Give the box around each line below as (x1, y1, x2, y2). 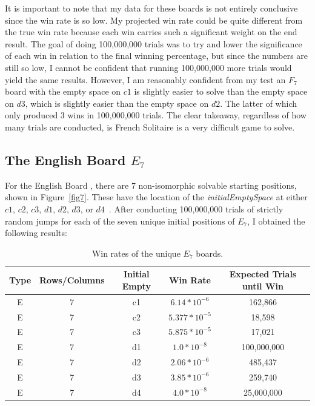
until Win (242, 279, 283, 292)
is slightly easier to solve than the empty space (134, 85, 308, 98)
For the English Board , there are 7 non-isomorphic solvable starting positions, (5, 178, 297, 191)
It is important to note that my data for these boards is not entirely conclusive (5, 2, 298, 14)
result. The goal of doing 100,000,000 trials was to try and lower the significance (5, 37, 302, 50)
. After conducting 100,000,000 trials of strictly (108, 202, 283, 215)
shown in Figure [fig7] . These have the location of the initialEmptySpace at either (5, 191, 308, 203)
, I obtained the (247, 214, 305, 227)
